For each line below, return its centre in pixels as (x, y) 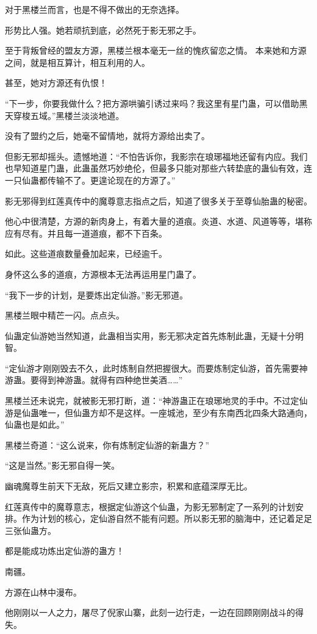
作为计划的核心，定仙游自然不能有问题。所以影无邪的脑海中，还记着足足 (167, 518)
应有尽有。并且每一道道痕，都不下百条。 (86, 233)
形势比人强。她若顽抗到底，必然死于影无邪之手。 (103, 30)
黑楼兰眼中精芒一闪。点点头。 (65, 315)
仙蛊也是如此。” (35, 424)
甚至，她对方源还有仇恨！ (56, 83)
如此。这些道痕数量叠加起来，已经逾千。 (86, 254)
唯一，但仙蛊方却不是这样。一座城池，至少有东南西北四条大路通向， (175, 412)
